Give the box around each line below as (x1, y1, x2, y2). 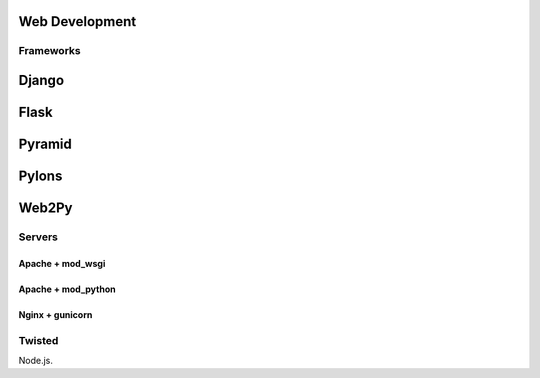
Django (18, 72, 65, 89)
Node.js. (18, 354, 54, 366)
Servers (18, 230, 59, 244)
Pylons (18, 168, 63, 185)
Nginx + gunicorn (18, 308, 93, 320)
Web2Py (18, 200, 73, 217)
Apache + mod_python (18, 283, 116, 295)
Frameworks (18, 44, 81, 58)
